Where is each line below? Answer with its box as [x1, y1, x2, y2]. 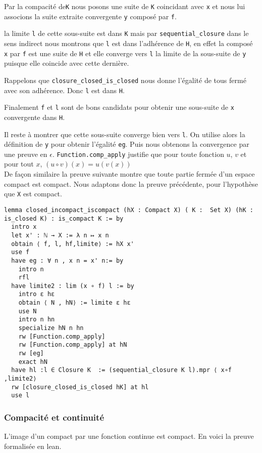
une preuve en [4, 148, 47, 159]
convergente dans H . [4, 111, 65, 122]
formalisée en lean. [4, 440, 62, 451]
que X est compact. [4, 188, 62, 199]
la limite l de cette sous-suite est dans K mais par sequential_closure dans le [4, 28, 249, 38]
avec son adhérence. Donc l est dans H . [4, 85, 125, 95]
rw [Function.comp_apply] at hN [18, 341, 127, 349]
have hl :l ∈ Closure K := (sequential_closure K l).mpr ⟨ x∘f [11, 366, 232, 374]
